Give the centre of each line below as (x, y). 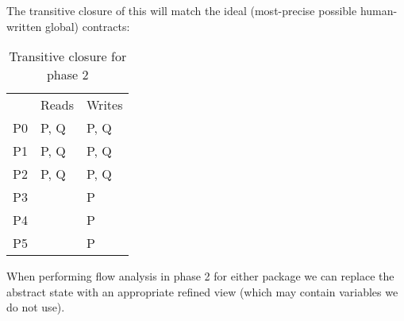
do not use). (36, 307)
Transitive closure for (68, 56)
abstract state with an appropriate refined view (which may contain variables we (202, 291)
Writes (105, 105)
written (24, 26)
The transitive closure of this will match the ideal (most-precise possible (182, 10)
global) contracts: (88, 26)
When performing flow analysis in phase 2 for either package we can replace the (200, 276)
